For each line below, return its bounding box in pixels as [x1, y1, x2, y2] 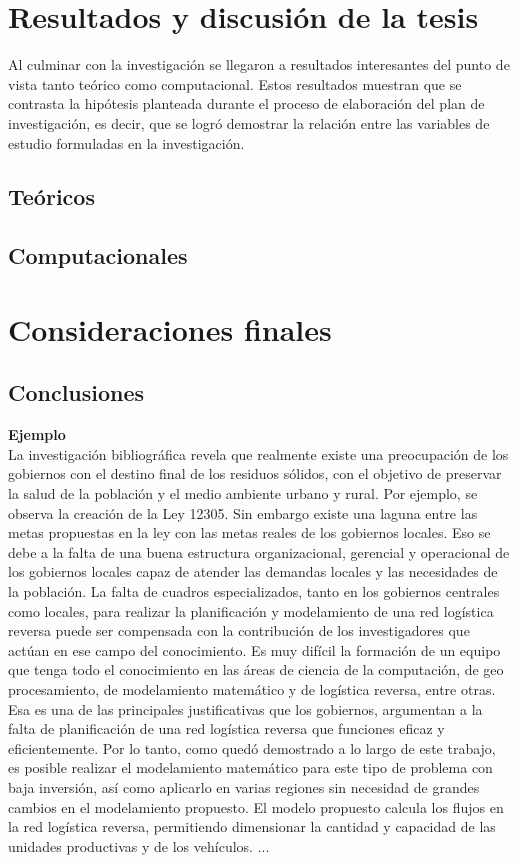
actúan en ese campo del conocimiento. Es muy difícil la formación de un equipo [8, 639, 501, 660]
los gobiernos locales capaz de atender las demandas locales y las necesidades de [8, 561, 498, 582]
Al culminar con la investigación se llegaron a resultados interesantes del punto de [8, 54, 510, 75]
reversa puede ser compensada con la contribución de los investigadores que [8, 620, 470, 641]
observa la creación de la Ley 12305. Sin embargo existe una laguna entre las [8, 502, 478, 523]
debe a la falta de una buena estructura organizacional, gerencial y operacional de [8, 541, 510, 562]
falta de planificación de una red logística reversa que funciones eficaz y [8, 718, 445, 739]
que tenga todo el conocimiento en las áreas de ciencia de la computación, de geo [8, 659, 504, 680]
